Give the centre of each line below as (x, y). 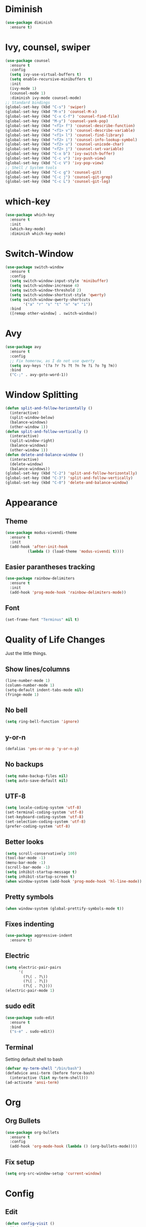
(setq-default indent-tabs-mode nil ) (44, 690)
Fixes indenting (30, 924)
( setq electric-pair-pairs (33, 967)
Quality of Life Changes (55, 640)
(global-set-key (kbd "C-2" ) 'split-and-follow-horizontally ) (71, 473)
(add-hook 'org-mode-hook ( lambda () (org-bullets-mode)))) (73, 1146)
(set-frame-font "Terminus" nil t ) (42, 620)
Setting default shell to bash (34, 1059)
